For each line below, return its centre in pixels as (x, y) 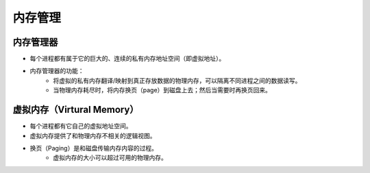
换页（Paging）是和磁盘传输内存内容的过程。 (94, 148)
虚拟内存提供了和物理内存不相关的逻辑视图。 (93, 135)
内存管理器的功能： (57, 71)
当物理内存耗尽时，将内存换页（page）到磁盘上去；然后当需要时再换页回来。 (162, 90)
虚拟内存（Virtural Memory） (76, 110)
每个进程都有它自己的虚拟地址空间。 (81, 126)
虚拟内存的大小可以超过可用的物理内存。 (110, 158)
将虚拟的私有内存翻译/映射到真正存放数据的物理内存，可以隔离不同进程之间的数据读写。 (177, 80)
